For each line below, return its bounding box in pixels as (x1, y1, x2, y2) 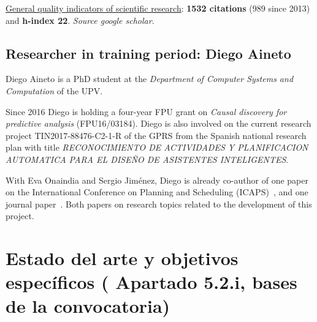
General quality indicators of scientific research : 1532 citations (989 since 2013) (6, 2, 310, 14)
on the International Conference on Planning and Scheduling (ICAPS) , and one (6, 185, 308, 198)
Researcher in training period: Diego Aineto (6, 43, 291, 62)
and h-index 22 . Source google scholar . (6, 13, 155, 26)
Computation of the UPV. (6, 84, 103, 97)
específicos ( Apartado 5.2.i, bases (6, 269, 297, 294)
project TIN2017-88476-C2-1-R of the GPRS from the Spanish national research (6, 129, 307, 141)
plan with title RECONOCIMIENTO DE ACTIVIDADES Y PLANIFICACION (6, 141, 308, 154)
